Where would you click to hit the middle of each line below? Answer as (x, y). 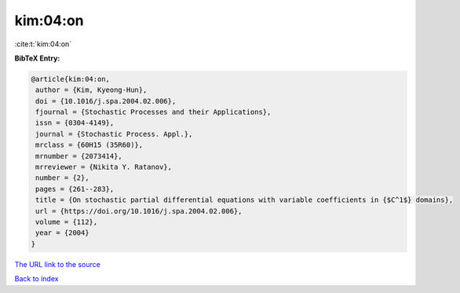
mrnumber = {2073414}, (79, 156)
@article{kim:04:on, (70, 79)
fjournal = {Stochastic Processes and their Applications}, (153, 112)
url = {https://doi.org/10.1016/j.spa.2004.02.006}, (139, 211)
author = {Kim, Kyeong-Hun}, (91, 90)
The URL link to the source (58, 264)
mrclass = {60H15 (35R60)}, (89, 145)
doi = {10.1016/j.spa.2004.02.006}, (106, 101)
